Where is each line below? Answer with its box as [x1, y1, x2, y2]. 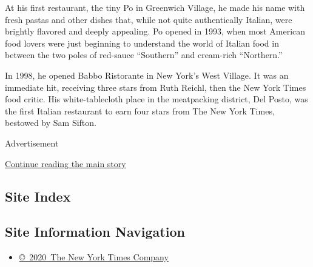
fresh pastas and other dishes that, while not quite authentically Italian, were [5, 13, 292, 25]
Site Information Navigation [5, 222, 185, 241]
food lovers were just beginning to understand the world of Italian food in [5, 36, 279, 49]
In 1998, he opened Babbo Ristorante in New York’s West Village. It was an [5, 68, 289, 81]
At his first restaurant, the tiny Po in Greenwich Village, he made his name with [5, 1, 305, 13]
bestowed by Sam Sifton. [5, 116, 96, 129]
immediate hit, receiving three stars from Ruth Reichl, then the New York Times [5, 81, 306, 93]
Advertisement [5, 136, 59, 149]
